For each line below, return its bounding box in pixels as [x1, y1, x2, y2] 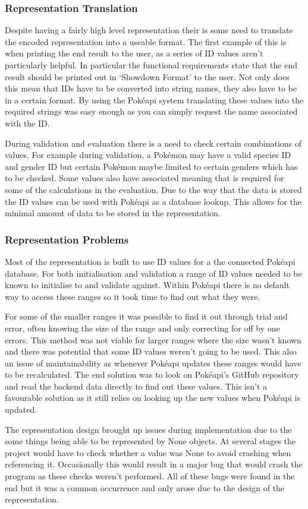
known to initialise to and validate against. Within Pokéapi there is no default [5, 279, 290, 291]
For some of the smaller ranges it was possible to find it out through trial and [5, 310, 288, 323]
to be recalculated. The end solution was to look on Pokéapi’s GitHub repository [5, 368, 299, 381]
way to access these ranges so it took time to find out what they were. [5, 290, 260, 302]
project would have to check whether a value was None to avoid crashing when [5, 446, 291, 459]
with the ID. [5, 116, 50, 129]
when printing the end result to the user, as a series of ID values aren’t [5, 47, 263, 59]
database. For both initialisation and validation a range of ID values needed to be [5, 267, 302, 279]
